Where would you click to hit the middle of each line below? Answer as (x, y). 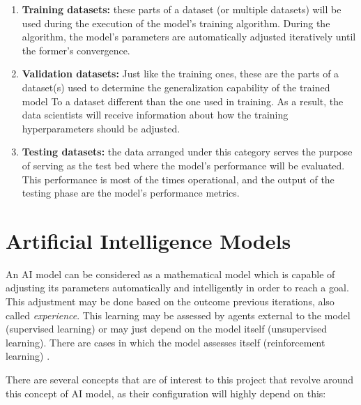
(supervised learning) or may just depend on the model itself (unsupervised (167, 329)
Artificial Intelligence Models (148, 240)
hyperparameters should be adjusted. (101, 128)
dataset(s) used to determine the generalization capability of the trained (176, 87)
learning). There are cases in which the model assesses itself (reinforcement (166, 342)
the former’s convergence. (76, 50)
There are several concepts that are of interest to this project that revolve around (180, 379)
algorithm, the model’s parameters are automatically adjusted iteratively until (189, 37)
